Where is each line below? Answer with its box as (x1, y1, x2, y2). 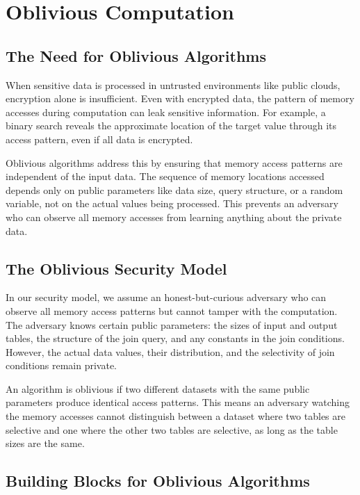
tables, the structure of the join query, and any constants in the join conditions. (6, 331, 345, 346)
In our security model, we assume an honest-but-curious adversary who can (6, 290, 327, 305)
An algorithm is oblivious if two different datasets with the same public (6, 381, 310, 396)
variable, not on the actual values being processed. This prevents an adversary (6, 196, 338, 211)
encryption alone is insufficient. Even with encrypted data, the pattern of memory (6, 91, 354, 106)
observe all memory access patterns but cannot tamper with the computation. (6, 303, 338, 318)
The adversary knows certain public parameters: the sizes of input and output (6, 317, 338, 332)
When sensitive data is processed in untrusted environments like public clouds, (6, 77, 341, 92)
